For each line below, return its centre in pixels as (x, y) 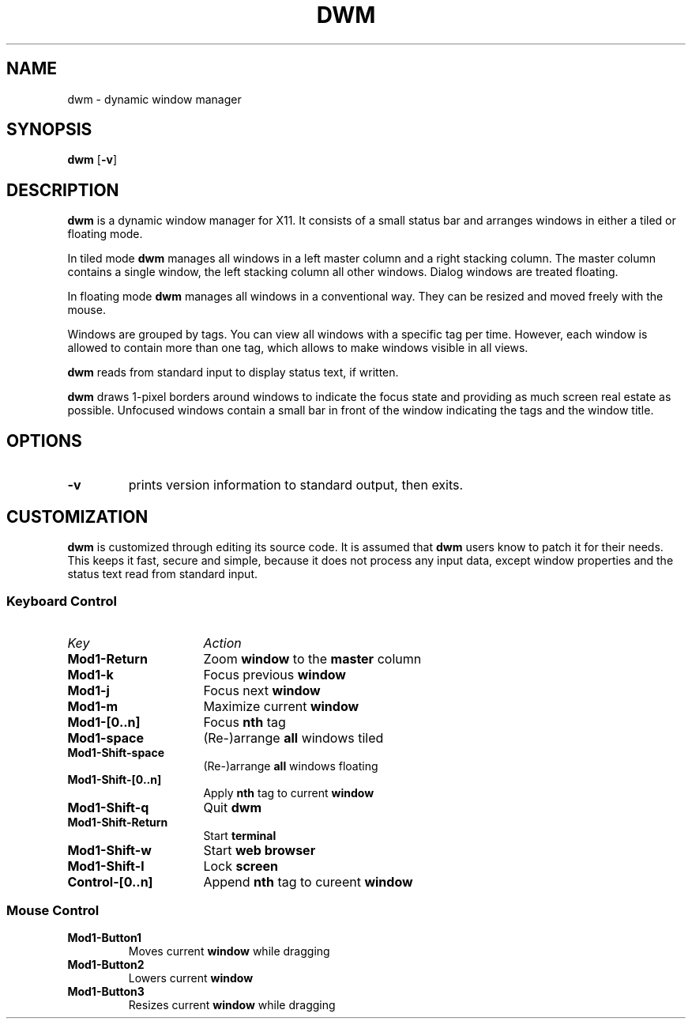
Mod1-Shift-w (109, 850)
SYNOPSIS (49, 130)
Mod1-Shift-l (106, 866)
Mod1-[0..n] (104, 722)
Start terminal (240, 835)
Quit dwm (232, 807)
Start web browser (259, 850)
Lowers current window (191, 978)
